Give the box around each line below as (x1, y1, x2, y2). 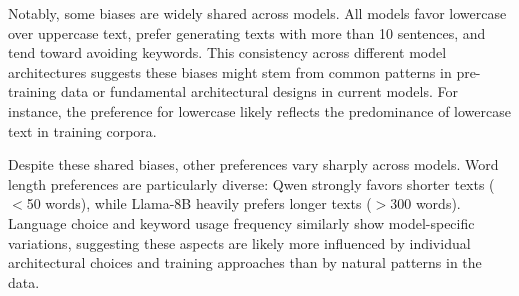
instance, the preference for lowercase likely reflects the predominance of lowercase (8, 100, 511, 121)
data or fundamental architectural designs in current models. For (60, 81, 458, 102)
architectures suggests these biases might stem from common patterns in (8, 61, 452, 82)
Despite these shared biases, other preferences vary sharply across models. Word (8, 154, 499, 175)
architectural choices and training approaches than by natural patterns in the (8, 252, 482, 273)
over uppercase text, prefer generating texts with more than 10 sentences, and (8, 22, 486, 43)
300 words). (390, 193, 461, 214)
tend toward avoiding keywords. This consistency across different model (8, 42, 447, 63)
